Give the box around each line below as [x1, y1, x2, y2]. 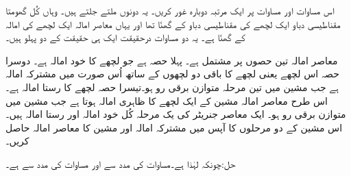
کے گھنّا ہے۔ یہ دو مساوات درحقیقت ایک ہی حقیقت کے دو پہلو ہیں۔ [5, 30, 245, 45]
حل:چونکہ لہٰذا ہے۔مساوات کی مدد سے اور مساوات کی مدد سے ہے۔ [5, 156, 236, 171]
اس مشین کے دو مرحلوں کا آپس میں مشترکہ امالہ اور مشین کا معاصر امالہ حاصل [5, 120, 343, 134]
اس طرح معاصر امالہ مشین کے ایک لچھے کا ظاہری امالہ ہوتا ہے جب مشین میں [5, 93, 328, 108]
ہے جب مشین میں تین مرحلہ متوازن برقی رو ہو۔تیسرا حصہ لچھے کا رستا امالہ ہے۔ [5, 79, 339, 94]
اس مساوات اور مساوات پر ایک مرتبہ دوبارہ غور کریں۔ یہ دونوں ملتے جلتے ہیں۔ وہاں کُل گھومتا [5, 3, 335, 17]
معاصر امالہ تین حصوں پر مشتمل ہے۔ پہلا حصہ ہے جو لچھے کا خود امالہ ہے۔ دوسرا [5, 53, 338, 67]
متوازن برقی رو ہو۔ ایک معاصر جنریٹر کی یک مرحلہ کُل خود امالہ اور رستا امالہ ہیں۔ [5, 107, 346, 121]
